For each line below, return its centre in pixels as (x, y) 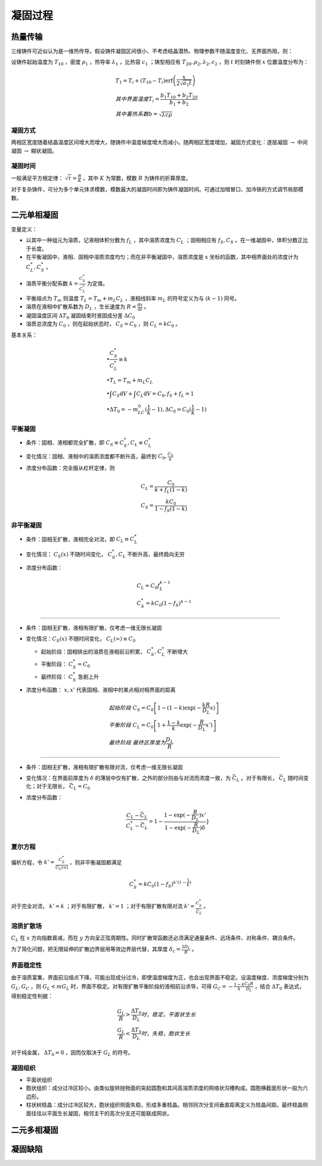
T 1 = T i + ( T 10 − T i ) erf (144, 81)
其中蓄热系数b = (137, 114)
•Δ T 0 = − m (122, 410)
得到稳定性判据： (32, 996)
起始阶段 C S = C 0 (131, 709)
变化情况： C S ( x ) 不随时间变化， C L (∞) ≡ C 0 (81, 639)
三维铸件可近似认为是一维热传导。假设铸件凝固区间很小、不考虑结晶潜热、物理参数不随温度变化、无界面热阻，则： (152, 51)
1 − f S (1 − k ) (171, 509)
